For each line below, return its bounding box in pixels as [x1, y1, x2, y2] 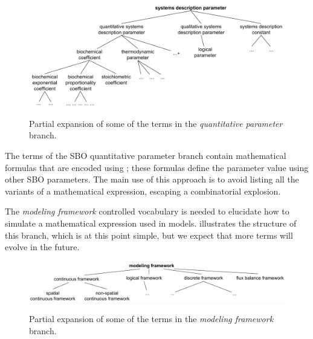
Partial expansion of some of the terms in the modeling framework [29, 312, 274, 325]
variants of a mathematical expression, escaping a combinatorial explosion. [5, 184, 281, 197]
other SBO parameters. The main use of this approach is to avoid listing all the [5, 173, 299, 186]
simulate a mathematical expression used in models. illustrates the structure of [5, 216, 297, 229]
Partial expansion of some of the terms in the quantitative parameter [29, 117, 283, 129]
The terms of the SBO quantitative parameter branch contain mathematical [5, 149, 286, 162]
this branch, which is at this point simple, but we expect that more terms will [5, 228, 293, 241]
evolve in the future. [5, 241, 80, 253]
